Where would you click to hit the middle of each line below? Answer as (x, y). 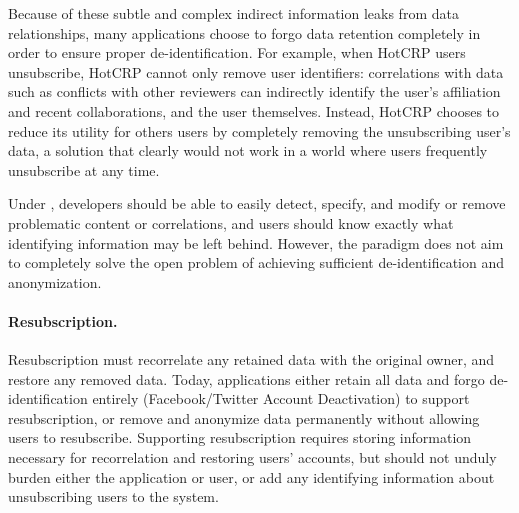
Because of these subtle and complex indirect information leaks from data (233, 13)
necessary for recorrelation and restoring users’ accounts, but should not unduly (252, 457)
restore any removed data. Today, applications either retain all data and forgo (246, 378)
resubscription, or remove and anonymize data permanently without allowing (244, 417)
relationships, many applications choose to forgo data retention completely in (244, 32)
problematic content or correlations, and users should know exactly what (231, 222)
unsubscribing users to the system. (113, 496)
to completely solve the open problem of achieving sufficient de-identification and (256, 262)
